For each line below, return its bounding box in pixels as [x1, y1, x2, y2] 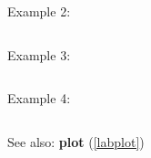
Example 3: [7, 45, 71, 64]
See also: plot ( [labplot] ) [7, 132, 145, 151]
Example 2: [7, 2, 71, 20]
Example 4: [7, 89, 71, 108]
